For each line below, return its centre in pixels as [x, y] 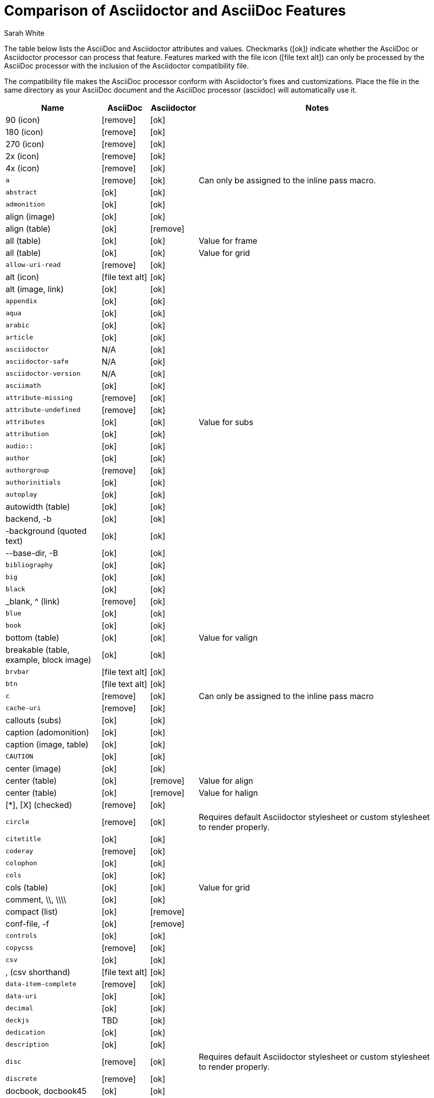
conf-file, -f [27, 923]
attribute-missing [39, 398]
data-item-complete [41, 984]
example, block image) [49, 660]
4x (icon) [23, 168]
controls [21, 936]
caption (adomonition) [47, 732]
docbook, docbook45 [46, 1091]
